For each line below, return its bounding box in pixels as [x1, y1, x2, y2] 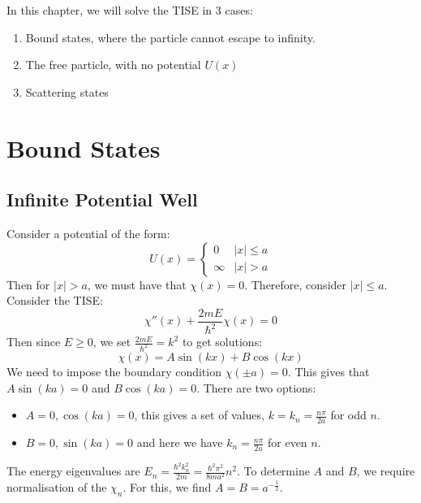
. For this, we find [122, 479, 212, 496]
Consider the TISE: [6, 292, 103, 309]
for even [268, 434, 307, 451]
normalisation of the [6, 479, 107, 496]
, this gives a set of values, [134, 406, 264, 423]
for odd [330, 406, 367, 423]
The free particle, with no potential [25, 56, 201, 73]
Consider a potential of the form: [6, 224, 170, 241]
